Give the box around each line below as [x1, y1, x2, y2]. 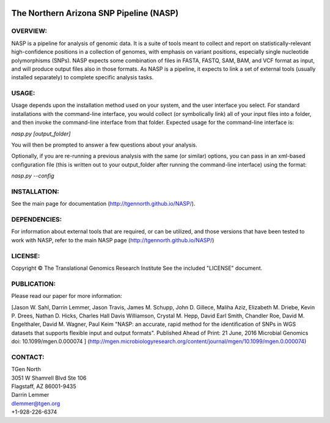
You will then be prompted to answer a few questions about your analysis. [11, 141, 198, 149]
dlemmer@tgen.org [11, 400, 61, 407]
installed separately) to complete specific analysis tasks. [11, 74, 154, 81]
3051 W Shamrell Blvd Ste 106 [11, 374, 87, 381]
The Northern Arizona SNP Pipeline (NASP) [11, 8, 179, 18]
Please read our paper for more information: [11, 292, 122, 300]
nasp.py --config [11, 172, 54, 179]
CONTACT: [11, 353, 45, 361]
